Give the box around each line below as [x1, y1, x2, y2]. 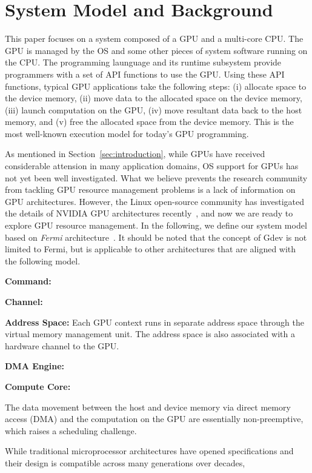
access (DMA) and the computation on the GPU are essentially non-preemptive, [5, 412, 304, 425]
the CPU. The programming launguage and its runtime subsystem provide [5, 56, 282, 69]
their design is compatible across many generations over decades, [5, 456, 245, 469]
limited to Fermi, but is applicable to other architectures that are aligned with [5, 243, 296, 255]
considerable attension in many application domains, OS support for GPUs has [5, 159, 299, 172]
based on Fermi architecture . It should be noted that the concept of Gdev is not [5, 230, 307, 243]
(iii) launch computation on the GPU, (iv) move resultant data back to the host [5, 103, 302, 116]
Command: [5, 275, 51, 287]
